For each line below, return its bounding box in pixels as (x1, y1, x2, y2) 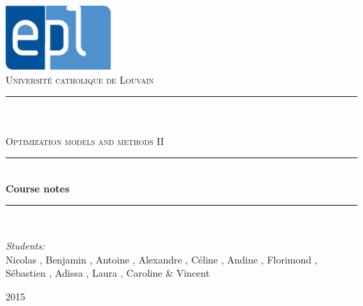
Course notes (6, 181, 70, 195)
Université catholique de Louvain (6, 72, 154, 86)
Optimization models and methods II (6, 133, 164, 148)
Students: (6, 238, 45, 252)
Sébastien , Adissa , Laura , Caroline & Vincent (6, 266, 210, 280)
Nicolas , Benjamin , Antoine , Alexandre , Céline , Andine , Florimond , (6, 252, 318, 266)
